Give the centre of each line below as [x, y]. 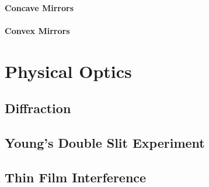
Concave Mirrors [39, 7]
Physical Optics [68, 71]
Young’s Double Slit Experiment [105, 142]
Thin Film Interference [76, 177]
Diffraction [38, 108]
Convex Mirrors [37, 30]
